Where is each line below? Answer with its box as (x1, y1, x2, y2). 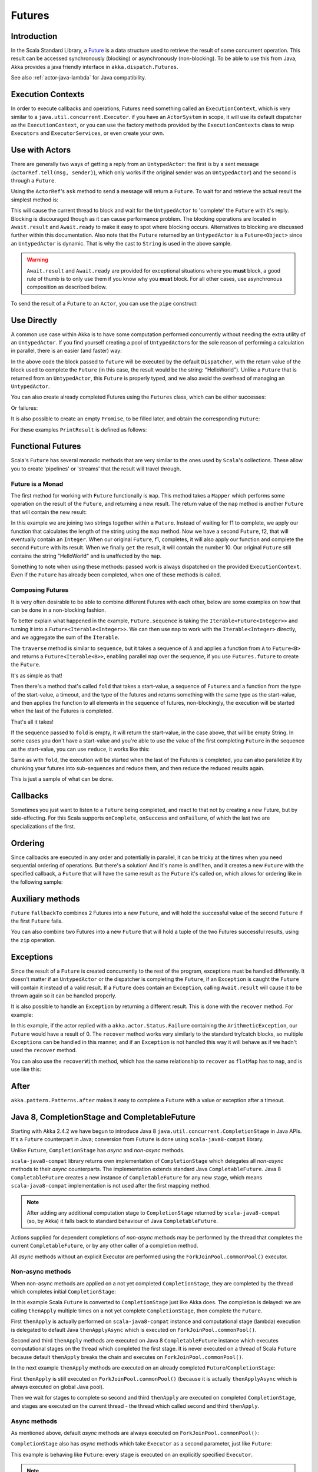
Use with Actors (11, 145, 71, 155)
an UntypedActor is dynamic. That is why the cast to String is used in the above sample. (11, 240, 232, 247)
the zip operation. (11, 936, 56, 943)
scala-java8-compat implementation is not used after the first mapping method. (11, 1182, 211, 1189)
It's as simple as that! (11, 672, 62, 679)
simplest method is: (11, 196, 59, 203)
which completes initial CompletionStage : (11, 1288, 116, 1295)
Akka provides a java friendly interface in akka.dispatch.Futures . (11, 63, 178, 70)
